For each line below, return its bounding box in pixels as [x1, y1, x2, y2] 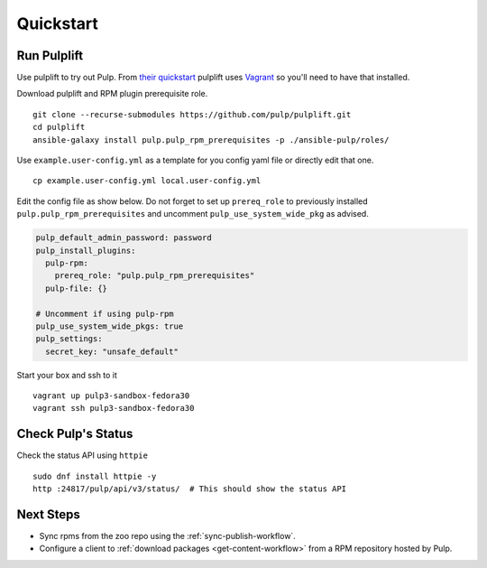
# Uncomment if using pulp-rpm [35, 308, 175, 319]
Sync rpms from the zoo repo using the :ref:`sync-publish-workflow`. [39, 531, 297, 542]
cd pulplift [32, 122, 86, 133]
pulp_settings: [35, 334, 103, 344]
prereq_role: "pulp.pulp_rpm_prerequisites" [54, 271, 255, 281]
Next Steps [16, 507, 80, 522]
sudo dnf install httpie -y [32, 470, 157, 481]
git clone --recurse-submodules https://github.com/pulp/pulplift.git [32, 109, 352, 119]
